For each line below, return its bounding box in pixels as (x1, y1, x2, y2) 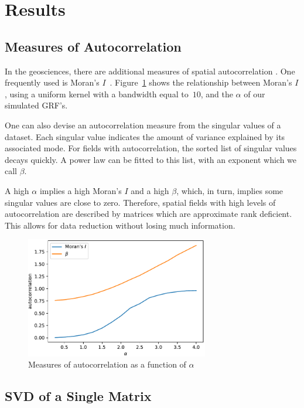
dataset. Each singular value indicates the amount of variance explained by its (5, 130, 285, 142)
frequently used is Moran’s (5, 76, 100, 89)
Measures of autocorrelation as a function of (28, 358, 186, 370)
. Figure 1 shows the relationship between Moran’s (110, 76, 292, 89)
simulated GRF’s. (5, 99, 68, 111)
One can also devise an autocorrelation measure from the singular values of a (5, 118, 281, 131)
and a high (131, 184, 169, 196)
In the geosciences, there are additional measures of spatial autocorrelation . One (5, 64, 295, 77)
